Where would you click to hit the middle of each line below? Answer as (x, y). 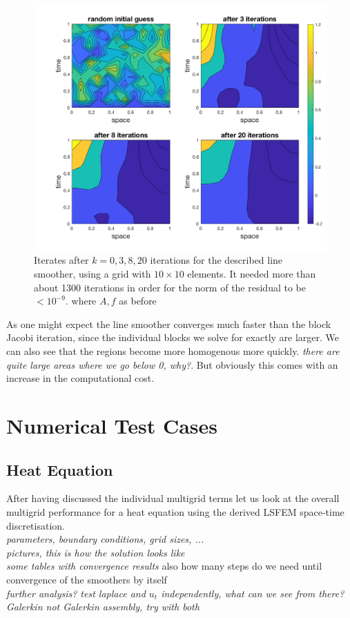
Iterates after (61, 260)
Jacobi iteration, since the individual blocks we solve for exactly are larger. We (173, 337)
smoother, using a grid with (93, 274)
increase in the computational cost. (80, 378)
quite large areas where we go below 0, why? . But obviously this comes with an (172, 364)
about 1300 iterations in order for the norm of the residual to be (170, 287)
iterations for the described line (216, 260)
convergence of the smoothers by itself (87, 579)
